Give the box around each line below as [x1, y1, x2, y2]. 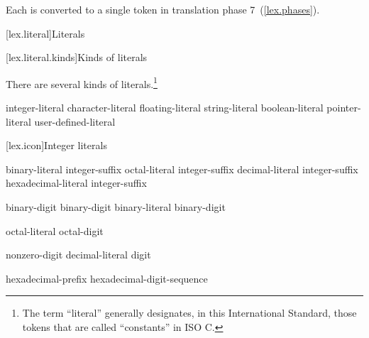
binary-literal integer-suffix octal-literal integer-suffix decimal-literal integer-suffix [6, 161, 358, 176]
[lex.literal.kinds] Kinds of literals [6, 50, 148, 65]
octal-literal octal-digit [6, 223, 104, 238]
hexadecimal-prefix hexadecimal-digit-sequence [6, 271, 208, 285]
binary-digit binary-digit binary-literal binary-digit [6, 200, 226, 214]
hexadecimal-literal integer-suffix [6, 175, 147, 190]
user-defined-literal [34, 114, 116, 129]
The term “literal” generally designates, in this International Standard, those [22, 305, 357, 320]
